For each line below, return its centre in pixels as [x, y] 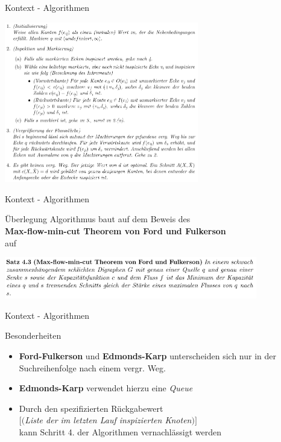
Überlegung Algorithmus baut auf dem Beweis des [98, 219]
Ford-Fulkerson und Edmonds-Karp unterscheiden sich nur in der [148, 355]
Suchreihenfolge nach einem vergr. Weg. [92, 367]
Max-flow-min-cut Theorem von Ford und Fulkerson [115, 230]
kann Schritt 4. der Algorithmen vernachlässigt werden [120, 431]
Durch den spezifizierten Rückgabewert [91, 408]
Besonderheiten [33, 335]
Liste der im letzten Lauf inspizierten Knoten [108, 420]
